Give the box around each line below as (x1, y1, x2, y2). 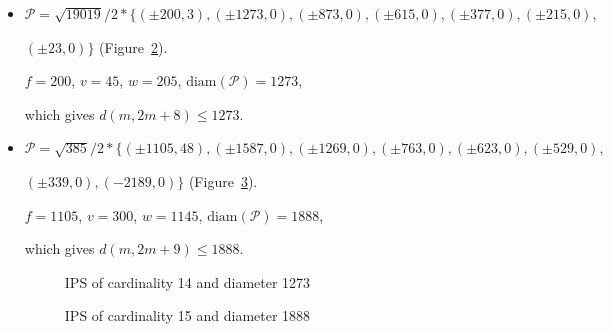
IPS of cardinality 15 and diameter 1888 (64, 305, 311, 326)
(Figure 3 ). (188, 170, 258, 191)
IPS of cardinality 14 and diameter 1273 (64, 271, 311, 292)
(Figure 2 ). (99, 36, 168, 57)
